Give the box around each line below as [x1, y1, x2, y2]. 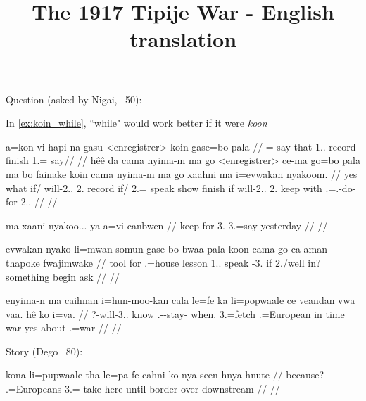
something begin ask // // [6, 269, 120, 284]
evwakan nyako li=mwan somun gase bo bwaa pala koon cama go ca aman [6, 241, 328, 256]
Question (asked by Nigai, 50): [6, 91, 142, 106]
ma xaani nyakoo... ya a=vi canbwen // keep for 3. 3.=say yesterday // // [6, 217, 328, 232]
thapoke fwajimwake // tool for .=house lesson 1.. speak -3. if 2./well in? [6, 255, 321, 269]
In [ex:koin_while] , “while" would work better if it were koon [6, 115, 267, 130]
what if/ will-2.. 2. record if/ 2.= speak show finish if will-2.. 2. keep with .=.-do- [6, 180, 356, 195]
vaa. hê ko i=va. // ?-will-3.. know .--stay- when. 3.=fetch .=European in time [6, 306, 345, 321]
